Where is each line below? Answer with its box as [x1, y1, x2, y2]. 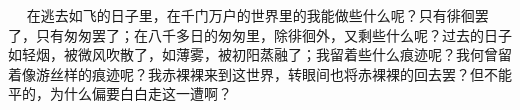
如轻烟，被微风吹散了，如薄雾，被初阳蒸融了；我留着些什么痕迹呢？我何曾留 [8, 44, 512, 65]
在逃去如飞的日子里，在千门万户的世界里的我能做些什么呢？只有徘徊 [26, 5, 475, 25]
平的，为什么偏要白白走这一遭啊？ [8, 83, 232, 104]
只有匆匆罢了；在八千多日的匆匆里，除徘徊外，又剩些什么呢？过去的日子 [35, 24, 512, 45]
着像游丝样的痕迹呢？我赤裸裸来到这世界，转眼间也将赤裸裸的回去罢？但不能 [8, 63, 512, 84]
